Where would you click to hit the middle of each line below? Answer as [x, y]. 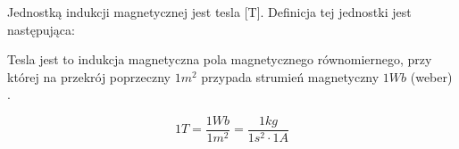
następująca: [41, 29]
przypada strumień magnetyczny [290, 76]
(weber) [431, 76]
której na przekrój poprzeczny [89, 76]
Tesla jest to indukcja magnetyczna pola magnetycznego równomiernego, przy [220, 59]
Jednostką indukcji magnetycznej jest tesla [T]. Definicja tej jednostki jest [209, 12]
